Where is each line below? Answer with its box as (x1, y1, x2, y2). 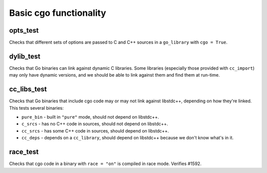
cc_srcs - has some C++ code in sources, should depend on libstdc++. (21, 128, 169, 133)
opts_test (9, 26, 39, 35)
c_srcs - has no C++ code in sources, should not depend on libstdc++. (21, 121, 168, 127)
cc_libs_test (9, 85, 47, 93)
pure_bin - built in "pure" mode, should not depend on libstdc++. (21, 114, 159, 120)
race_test (9, 148, 39, 156)
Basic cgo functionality (9, 7, 106, 18)
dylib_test (9, 52, 41, 60)
